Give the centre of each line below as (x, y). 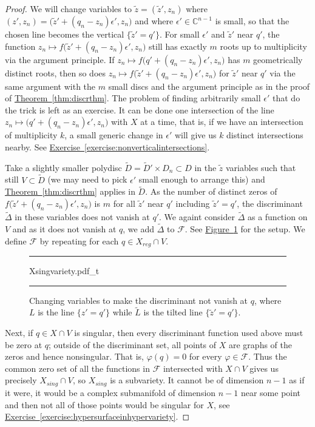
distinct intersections (265, 135)
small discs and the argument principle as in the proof (209, 86)
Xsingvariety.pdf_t (64, 271)
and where (154, 21)
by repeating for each (79, 240)
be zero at (24, 344)
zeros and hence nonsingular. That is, (74, 356)
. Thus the (268, 356)
